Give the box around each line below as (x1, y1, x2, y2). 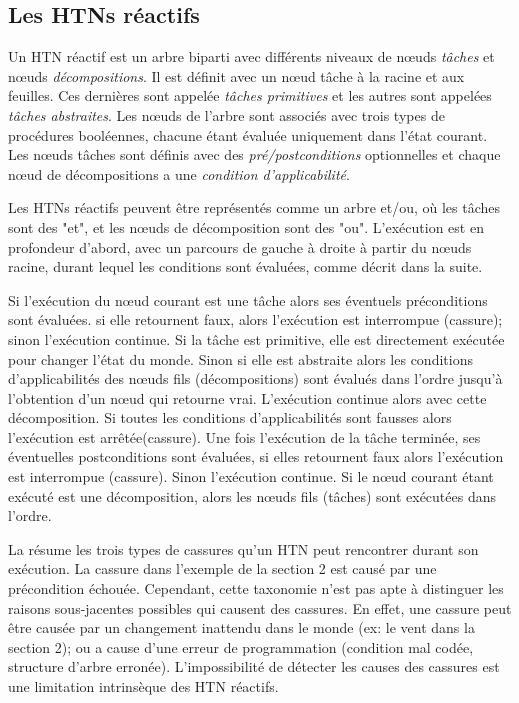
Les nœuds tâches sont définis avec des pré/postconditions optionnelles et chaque (8, 144, 501, 165)
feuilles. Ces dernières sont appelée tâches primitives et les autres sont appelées (8, 85, 492, 106)
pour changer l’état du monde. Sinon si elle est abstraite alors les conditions (8, 348, 473, 369)
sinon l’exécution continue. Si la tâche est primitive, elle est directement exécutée (8, 328, 505, 349)
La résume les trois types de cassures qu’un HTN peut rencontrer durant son (8, 538, 479, 559)
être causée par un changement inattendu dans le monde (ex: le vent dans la (8, 617, 475, 638)
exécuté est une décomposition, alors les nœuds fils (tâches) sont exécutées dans (8, 485, 497, 506)
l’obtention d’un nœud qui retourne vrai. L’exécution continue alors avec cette (8, 387, 487, 408)
